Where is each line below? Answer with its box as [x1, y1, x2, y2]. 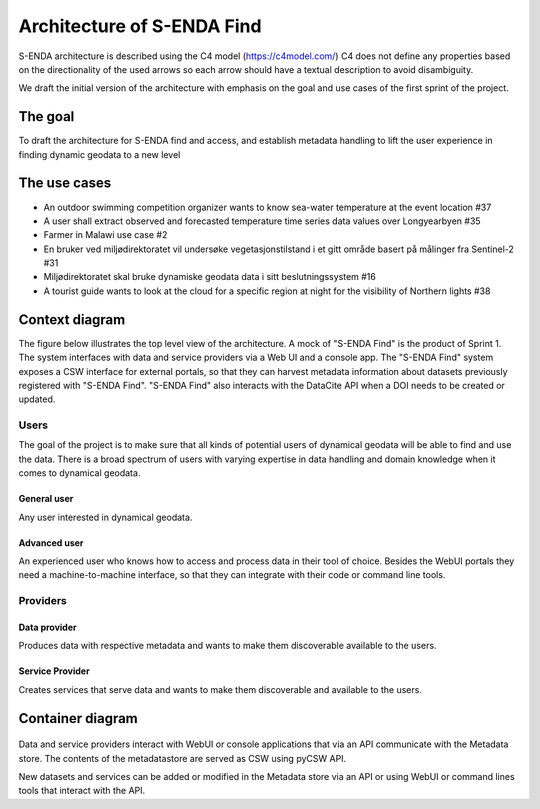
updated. [18, 393, 56, 405]
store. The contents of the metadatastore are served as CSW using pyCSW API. [18, 752, 347, 764]
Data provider [18, 621, 77, 633]
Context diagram [18, 311, 126, 328]
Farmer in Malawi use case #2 [43, 229, 168, 241]
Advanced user [18, 536, 84, 549]
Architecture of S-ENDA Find [18, 15, 262, 37]
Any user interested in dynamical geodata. [18, 511, 193, 523]
